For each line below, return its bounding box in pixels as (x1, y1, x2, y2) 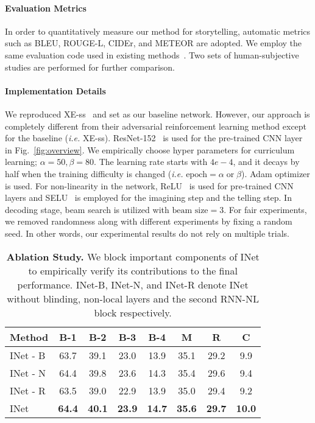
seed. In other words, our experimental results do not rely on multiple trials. (5, 226, 289, 239)
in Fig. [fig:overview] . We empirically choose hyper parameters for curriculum (5, 143, 295, 156)
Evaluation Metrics (5, 1, 87, 14)
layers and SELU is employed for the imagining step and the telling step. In (5, 191, 292, 204)
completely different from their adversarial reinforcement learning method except (5, 119, 307, 132)
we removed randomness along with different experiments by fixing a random (5, 215, 292, 228)
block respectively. (94, 305, 172, 320)
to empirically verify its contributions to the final (28, 263, 238, 278)
